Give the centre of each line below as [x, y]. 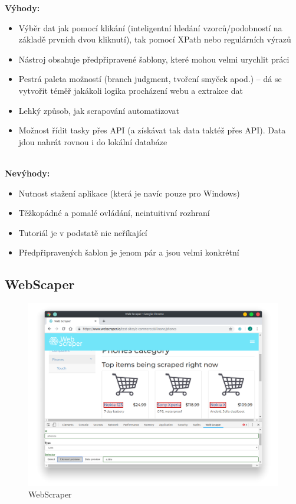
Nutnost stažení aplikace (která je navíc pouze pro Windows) [129, 193]
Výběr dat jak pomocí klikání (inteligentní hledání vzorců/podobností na [150, 27]
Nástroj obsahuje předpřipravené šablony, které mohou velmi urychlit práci [154, 59]
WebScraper [50, 494]
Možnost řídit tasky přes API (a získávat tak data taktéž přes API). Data [152, 130]
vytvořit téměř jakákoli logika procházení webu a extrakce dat [131, 90]
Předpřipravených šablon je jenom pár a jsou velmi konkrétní [129, 252]
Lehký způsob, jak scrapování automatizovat [99, 110]
